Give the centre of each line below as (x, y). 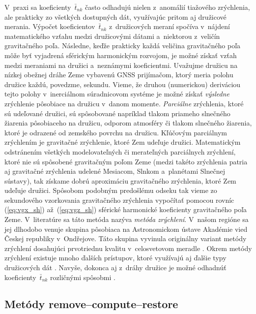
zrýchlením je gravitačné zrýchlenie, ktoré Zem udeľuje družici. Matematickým (123, 142)
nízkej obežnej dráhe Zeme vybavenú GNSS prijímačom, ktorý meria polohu (119, 75)
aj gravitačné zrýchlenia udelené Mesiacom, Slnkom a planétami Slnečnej (115, 171)
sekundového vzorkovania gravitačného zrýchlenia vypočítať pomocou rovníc (119, 200)
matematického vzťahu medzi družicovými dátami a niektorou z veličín (112, 36)
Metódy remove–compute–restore (91, 303)
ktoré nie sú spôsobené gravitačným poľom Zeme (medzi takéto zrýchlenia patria (126, 161)
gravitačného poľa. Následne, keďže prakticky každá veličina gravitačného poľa (123, 46)
